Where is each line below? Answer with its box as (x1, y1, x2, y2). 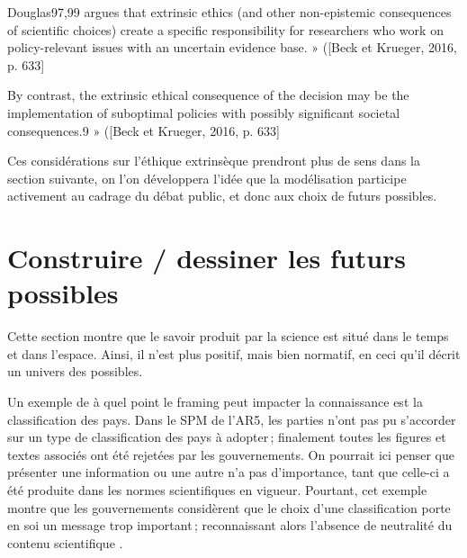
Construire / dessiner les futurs (7, 239, 407, 276)
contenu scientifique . (7, 533, 123, 552)
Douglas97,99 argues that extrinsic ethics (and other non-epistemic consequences (7, 3, 452, 21)
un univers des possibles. (7, 362, 143, 381)
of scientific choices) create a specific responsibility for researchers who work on (7, 20, 444, 39)
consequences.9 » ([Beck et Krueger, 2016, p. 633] (7, 121, 280, 139)
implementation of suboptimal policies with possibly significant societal (7, 103, 400, 121)
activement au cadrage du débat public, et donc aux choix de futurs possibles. (7, 186, 437, 205)
